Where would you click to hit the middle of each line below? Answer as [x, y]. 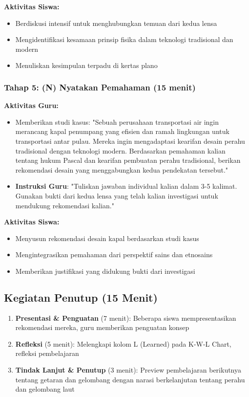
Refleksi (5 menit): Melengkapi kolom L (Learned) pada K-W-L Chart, [123, 343]
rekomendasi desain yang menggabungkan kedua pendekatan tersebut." [122, 169]
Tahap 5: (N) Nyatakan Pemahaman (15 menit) [100, 87]
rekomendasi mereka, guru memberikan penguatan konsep [102, 327]
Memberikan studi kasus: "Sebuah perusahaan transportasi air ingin [117, 121]
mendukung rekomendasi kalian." [65, 205]
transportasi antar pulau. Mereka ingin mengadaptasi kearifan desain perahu [130, 141]
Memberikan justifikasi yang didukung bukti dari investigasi [105, 271]
